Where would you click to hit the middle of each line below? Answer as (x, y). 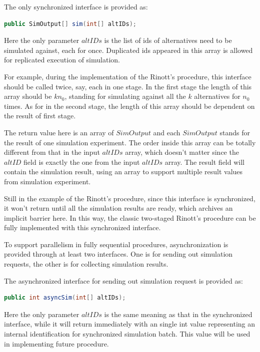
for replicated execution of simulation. (62, 60)
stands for (235, 132)
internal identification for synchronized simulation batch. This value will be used (127, 334)
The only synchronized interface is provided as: (76, 6)
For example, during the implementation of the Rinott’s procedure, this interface (128, 76)
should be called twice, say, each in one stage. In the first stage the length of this (128, 86)
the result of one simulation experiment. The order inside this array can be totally (130, 142)
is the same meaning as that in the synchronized (178, 314)
